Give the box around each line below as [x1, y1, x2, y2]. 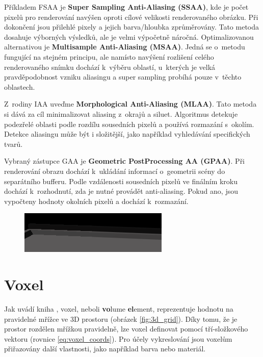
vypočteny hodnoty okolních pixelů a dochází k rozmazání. [4, 195, 189, 206]
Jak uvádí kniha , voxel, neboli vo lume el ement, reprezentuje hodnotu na [4, 303, 233, 314]
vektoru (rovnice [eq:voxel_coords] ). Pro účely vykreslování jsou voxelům [4, 333, 232, 344]
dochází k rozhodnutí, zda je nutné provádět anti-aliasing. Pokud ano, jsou [4, 186, 238, 196]
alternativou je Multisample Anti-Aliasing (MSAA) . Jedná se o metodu [4, 41, 245, 52]
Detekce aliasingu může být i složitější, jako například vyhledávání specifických [4, 129, 250, 139]
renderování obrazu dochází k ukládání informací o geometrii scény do [4, 165, 225, 176]
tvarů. [4, 138, 23, 149]
